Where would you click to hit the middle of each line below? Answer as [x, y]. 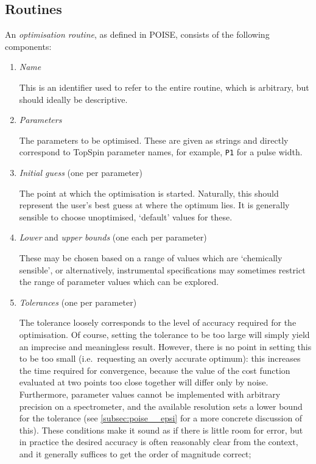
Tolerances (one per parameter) [78, 302]
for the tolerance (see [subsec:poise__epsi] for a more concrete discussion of [161, 418]
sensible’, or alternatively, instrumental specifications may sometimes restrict [162, 269]
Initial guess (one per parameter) [81, 173]
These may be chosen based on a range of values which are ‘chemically [151, 257]
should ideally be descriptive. [73, 99]
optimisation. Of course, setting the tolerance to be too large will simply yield [164, 334]
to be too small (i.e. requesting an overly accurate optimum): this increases [160, 358]
